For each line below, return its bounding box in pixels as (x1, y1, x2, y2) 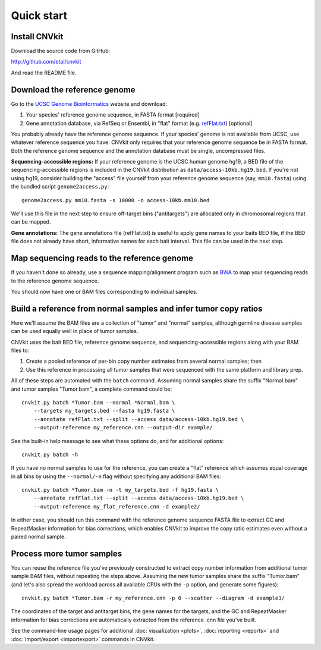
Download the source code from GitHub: (11, 48, 111, 55)
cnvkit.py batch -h (21, 451, 78, 458)
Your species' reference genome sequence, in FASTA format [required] (26, 111, 200, 118)
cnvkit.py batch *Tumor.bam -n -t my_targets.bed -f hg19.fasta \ (21, 486, 219, 494)
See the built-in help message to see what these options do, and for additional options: (11, 437, 224, 444)
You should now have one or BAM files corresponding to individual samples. (11, 288, 198, 295)
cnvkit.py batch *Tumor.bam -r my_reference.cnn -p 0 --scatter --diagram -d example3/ (21, 595, 285, 602)
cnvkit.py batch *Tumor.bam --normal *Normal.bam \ (21, 399, 175, 406)
